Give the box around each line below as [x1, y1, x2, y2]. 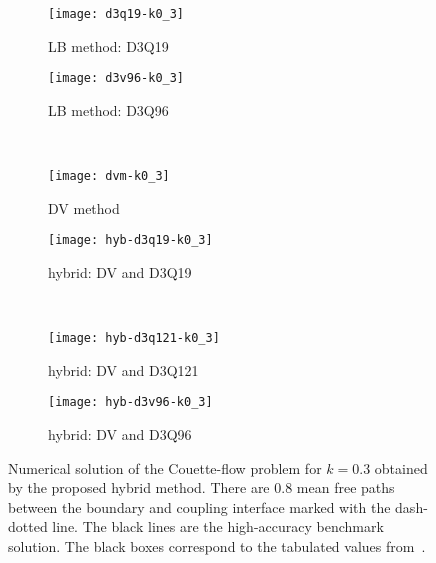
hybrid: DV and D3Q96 [48, 424, 192, 445]
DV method [48, 197, 120, 218]
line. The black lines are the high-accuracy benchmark [52, 516, 384, 537]
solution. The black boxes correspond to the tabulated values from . [8, 536, 426, 557]
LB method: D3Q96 [48, 99, 169, 120]
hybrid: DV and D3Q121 [48, 359, 199, 380]
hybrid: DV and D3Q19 [48, 262, 192, 282]
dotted [8, 516, 48, 537]
